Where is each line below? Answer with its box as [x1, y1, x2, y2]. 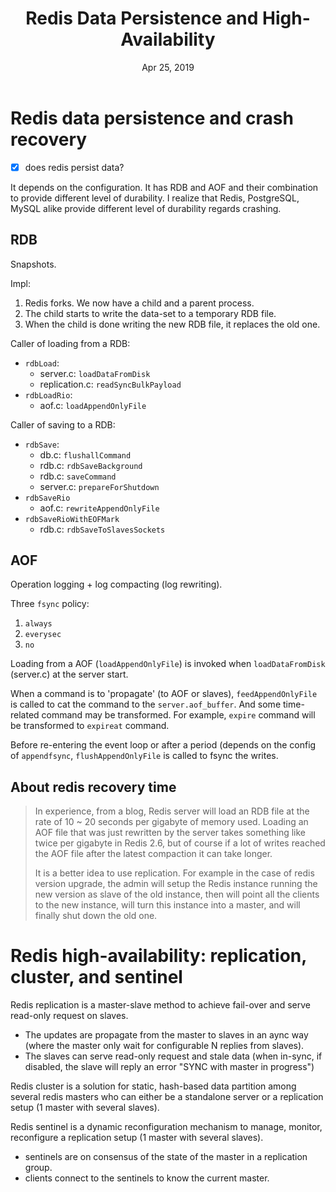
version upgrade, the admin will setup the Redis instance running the [34, 878, 318, 890]
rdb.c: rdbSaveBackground [39, 459, 143, 471]
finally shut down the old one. [34, 910, 158, 922]
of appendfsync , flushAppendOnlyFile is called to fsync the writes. [10, 750, 279, 762]
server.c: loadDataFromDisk [39, 367, 151, 379]
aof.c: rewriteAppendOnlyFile [39, 502, 160, 514]
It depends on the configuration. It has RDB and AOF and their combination [10, 181, 319, 193]
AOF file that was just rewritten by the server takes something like [34, 827, 307, 839]
